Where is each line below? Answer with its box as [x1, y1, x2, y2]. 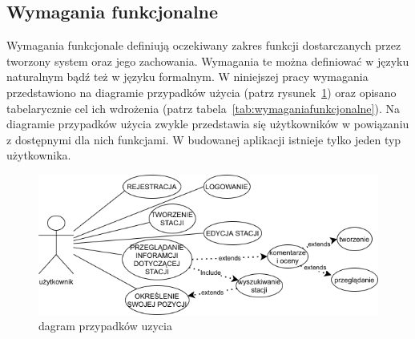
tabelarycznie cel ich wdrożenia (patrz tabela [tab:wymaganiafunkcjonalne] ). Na [6, 99, 400, 116]
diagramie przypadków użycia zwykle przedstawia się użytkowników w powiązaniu [6, 115, 409, 132]
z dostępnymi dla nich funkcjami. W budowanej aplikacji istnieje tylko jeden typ [6, 131, 401, 147]
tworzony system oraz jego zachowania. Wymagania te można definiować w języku [6, 52, 409, 69]
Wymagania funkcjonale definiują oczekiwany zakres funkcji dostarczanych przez [6, 37, 401, 54]
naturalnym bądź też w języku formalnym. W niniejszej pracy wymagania [6, 68, 369, 85]
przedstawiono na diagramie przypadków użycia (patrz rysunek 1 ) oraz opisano [6, 83, 397, 100]
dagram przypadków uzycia [38, 317, 172, 334]
